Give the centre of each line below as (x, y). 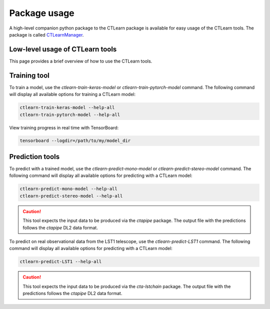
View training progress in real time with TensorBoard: (64, 127)
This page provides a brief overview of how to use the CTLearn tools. (81, 61)
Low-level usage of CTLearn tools (63, 49)
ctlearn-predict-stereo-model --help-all (71, 196)
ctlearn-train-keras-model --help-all (67, 108)
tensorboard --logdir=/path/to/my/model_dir (75, 141)
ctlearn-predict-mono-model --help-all (68, 189)
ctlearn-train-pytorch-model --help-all (70, 114)
